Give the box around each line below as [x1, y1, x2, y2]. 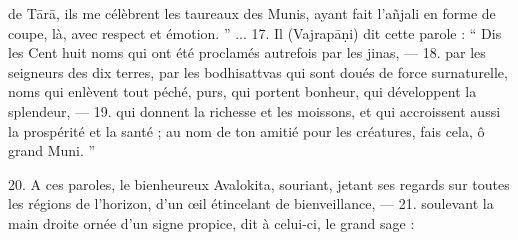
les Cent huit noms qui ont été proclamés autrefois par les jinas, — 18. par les [8, 42, 486, 63]
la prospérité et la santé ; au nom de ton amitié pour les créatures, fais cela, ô [8, 120, 485, 141]
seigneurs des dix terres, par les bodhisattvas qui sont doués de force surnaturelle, [8, 61, 508, 82]
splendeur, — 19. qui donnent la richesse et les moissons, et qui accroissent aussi [8, 100, 501, 121]
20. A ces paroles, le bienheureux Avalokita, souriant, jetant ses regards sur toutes [8, 173, 510, 194]
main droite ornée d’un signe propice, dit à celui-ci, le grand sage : [8, 212, 415, 233]
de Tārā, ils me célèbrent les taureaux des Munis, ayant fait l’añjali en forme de [8, 3, 496, 23]
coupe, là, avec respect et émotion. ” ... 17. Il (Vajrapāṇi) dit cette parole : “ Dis [8, 22, 502, 43]
